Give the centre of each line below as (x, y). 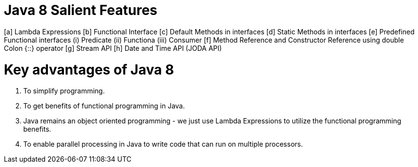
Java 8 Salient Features (81, 10)
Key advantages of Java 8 (89, 69)
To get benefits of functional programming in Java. (104, 106)
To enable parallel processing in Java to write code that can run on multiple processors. (163, 144)
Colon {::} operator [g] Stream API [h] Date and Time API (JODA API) (113, 48)
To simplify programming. (64, 91)
